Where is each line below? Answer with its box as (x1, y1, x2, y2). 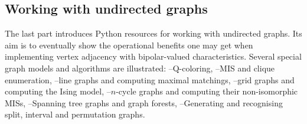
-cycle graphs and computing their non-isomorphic (116, 85, 298, 97)
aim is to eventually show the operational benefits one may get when (5, 38, 253, 51)
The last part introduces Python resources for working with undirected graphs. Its (5, 27, 302, 40)
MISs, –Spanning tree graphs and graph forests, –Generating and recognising (5, 96, 283, 109)
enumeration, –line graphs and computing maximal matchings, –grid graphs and (5, 73, 295, 86)
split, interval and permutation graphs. (5, 108, 145, 120)
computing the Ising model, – (5, 85, 111, 97)
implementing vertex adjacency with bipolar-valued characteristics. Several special (5, 50, 302, 63)
